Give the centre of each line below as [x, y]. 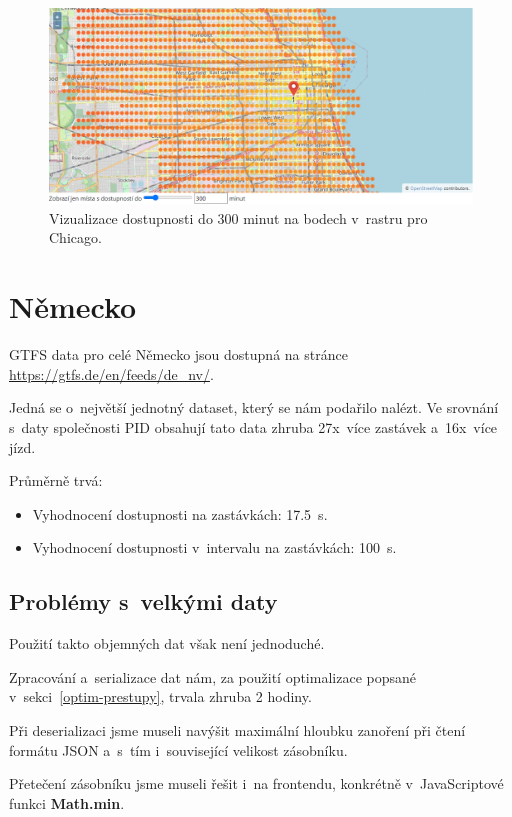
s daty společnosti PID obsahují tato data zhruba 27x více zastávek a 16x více [253, 426]
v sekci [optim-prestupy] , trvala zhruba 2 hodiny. [160, 696]
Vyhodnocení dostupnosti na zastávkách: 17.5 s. [180, 513]
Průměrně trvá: [56, 480]
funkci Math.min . [67, 802]
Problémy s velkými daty [143, 601]
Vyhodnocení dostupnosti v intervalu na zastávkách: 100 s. [214, 547]
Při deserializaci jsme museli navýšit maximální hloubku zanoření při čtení [237, 729]
